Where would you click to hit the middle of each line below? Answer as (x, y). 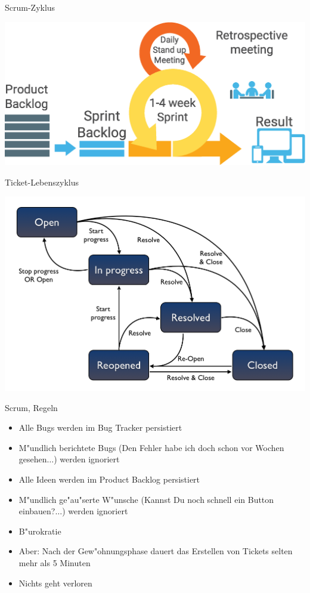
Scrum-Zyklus (30, 7)
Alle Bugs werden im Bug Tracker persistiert (100, 427)
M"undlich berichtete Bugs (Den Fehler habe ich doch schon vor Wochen (151, 447)
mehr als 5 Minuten (55, 562)
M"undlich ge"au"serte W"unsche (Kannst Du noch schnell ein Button (146, 499)
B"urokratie (40, 531)
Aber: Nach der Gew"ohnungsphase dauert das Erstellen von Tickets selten (156, 551)
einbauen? (37, 511)
